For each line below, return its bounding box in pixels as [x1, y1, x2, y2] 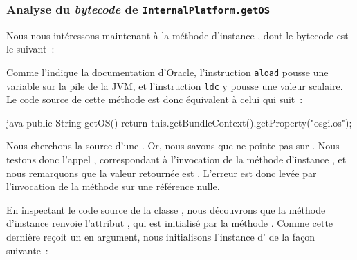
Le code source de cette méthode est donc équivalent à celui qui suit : [6, 92, 303, 106]
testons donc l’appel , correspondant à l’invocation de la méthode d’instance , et [6, 152, 347, 167]
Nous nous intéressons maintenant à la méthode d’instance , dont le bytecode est [6, 28, 349, 42]
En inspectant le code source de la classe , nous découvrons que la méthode [6, 202, 326, 216]
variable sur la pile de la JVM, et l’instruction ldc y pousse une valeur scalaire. [6, 78, 343, 93]
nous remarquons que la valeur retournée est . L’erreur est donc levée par [6, 165, 317, 180]
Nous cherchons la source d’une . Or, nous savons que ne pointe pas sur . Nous [6, 138, 340, 153]
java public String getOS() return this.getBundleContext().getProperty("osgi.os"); [6, 115, 352, 129]
